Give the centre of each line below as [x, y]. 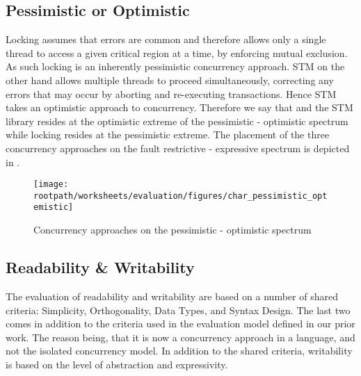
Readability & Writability [100, 267]
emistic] [54, 207]
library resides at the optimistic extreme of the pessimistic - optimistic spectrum [177, 121]
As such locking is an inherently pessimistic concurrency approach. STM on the [175, 66]
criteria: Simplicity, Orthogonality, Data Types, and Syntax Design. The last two [178, 310]
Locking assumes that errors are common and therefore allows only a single [166, 39]
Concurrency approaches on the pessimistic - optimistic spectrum [173, 230]
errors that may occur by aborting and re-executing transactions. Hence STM [171, 93]
